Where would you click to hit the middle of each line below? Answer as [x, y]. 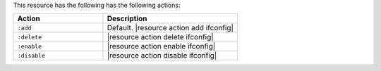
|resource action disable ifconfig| [162, 56]
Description [127, 19]
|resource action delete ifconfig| [161, 37]
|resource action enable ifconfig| [161, 46]
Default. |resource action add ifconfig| [170, 28]
